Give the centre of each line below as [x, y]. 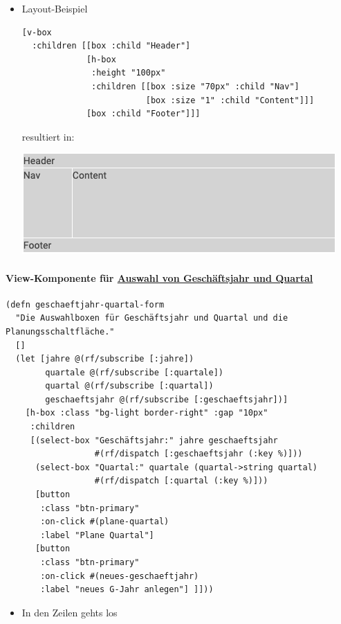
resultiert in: [48, 136]
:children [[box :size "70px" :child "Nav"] [195, 86]
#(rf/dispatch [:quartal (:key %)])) [181, 481]
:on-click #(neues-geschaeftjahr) [120, 576]
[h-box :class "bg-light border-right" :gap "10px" [147, 413]
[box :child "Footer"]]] [143, 114]
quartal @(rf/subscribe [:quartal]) [129, 386]
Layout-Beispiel [55, 8]
